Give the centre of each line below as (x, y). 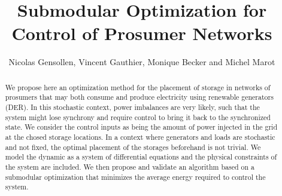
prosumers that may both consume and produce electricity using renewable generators (139, 97)
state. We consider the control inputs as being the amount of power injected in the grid (141, 127)
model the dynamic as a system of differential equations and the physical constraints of (141, 157)
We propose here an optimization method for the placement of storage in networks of (138, 87)
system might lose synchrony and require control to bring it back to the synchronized (138, 117)
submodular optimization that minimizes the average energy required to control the (135, 177)
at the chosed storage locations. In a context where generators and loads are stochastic (140, 137)
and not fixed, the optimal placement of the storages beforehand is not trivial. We (133, 147)
